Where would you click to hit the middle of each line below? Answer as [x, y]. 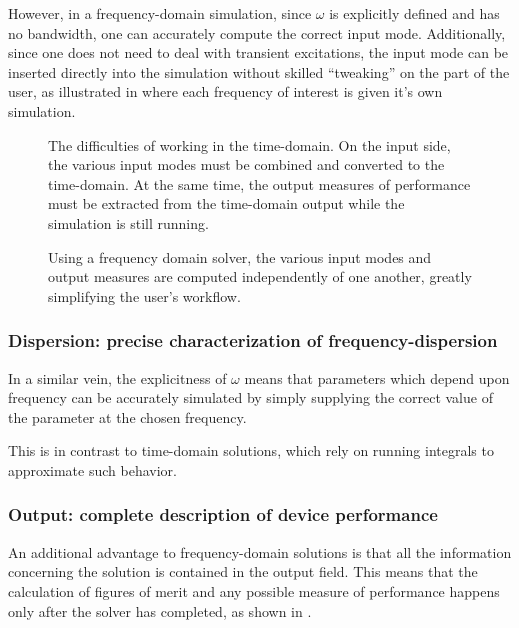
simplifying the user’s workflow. [144, 295]
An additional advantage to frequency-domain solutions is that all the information [260, 551]
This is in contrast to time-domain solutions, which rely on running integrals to [251, 450]
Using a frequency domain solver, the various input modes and [240, 256]
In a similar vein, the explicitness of [117, 377]
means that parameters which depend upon [377, 377]
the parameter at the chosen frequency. [127, 416]
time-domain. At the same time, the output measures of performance [259, 183]
